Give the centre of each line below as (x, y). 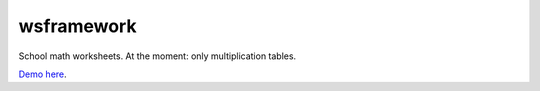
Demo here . (42, 74)
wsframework (77, 26)
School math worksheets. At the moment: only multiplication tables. (157, 56)
